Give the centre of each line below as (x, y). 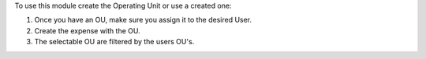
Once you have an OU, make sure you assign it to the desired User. (143, 20)
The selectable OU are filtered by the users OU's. (114, 42)
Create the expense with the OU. (88, 30)
